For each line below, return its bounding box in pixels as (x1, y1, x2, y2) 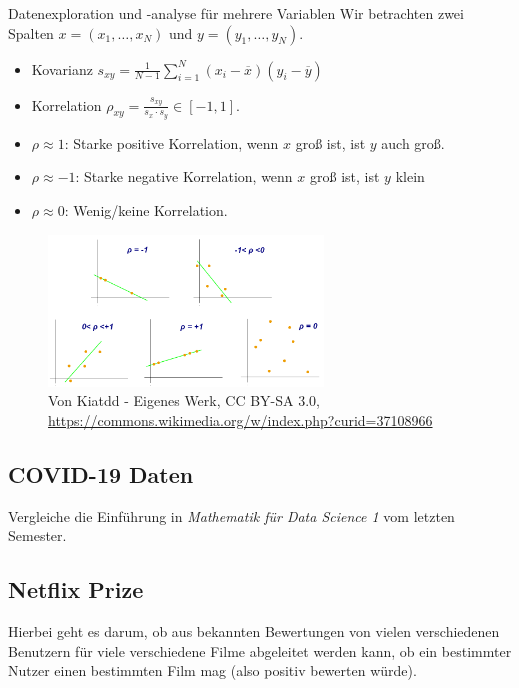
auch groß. (381, 132, 445, 153)
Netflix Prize (8, 574, 144, 605)
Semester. (8, 525, 67, 546)
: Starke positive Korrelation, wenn (64, 132, 279, 153)
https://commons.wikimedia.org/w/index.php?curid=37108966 (48, 409, 433, 430)
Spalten (8, 22, 54, 43)
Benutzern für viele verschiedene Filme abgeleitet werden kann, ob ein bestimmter (8, 640, 512, 661)
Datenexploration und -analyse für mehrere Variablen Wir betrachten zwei (8, 3, 464, 23)
